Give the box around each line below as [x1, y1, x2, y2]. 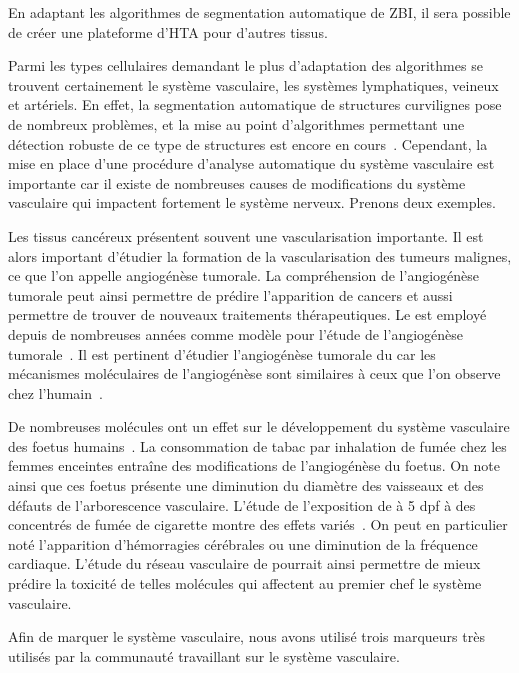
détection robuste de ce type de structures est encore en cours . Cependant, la [8, 133, 488, 154]
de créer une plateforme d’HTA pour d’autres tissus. [8, 21, 328, 42]
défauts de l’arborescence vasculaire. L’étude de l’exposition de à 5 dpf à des [8, 494, 476, 515]
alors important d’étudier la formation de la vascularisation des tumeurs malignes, [8, 245, 512, 266]
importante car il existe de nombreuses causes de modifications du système [8, 172, 466, 193]
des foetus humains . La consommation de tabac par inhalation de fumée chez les [8, 435, 507, 456]
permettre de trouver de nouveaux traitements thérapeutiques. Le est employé [8, 304, 487, 325]
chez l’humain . [8, 382, 103, 403]
